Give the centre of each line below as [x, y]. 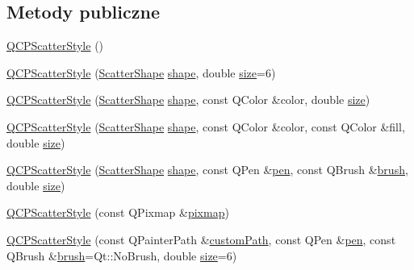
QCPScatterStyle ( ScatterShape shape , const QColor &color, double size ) [188, 100]
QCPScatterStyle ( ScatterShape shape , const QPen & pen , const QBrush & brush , [207, 170]
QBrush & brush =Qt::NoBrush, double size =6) [122, 255]
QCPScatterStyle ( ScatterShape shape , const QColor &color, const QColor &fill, [206, 126]
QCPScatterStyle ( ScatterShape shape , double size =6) [141, 72]
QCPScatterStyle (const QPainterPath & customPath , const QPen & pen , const [201, 239]
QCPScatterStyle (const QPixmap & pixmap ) [118, 212]
